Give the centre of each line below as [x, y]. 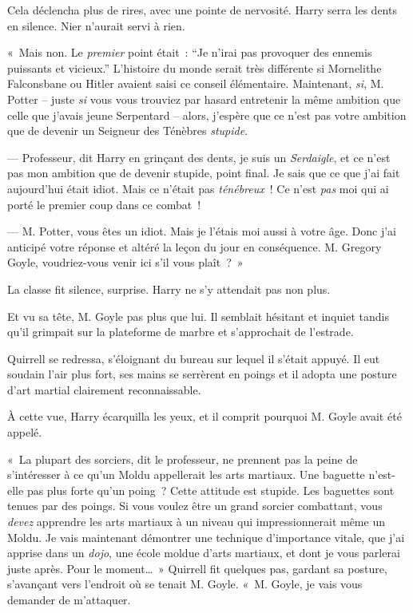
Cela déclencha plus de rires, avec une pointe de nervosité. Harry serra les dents [202, 10]
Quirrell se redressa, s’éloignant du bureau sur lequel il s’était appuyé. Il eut [194, 358]
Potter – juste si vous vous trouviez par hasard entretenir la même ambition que [204, 99]
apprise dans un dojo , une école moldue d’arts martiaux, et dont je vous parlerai [204, 553]
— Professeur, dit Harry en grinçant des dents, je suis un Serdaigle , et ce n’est [199, 157]
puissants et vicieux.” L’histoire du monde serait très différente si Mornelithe [195, 67]
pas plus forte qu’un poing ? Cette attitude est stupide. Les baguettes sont [210, 490]
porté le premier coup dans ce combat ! [104, 204]
